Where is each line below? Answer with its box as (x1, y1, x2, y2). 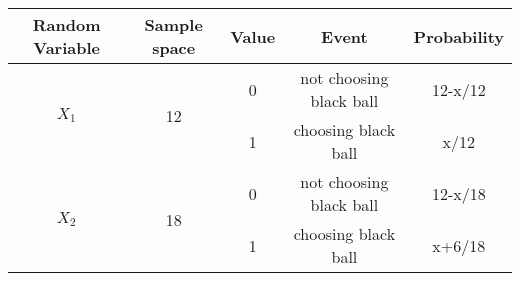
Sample (144, 13, 203, 36)
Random (32, 13, 101, 36)
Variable (33, 36, 100, 59)
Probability (413, 24, 504, 48)
